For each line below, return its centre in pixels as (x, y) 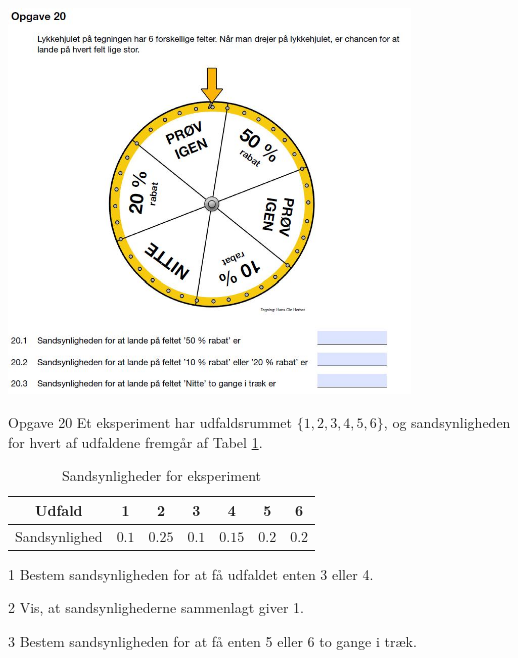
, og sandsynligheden (447, 422)
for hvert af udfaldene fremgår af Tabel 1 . (135, 441)
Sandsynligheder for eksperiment (162, 475)
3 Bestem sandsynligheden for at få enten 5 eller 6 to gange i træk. (212, 640)
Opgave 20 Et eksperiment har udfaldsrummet (150, 422)
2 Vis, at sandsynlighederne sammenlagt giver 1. (156, 607)
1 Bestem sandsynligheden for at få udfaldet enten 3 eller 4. (191, 573)
